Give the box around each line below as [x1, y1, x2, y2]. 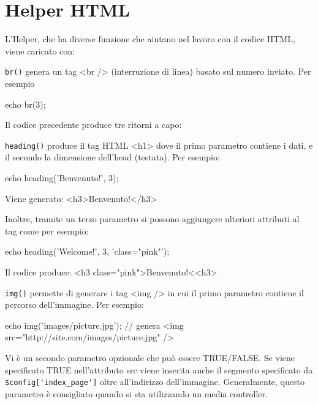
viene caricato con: [5, 44, 75, 57]
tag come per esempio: [5, 224, 89, 237]
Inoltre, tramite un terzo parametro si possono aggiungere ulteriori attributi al [5, 212, 300, 225]
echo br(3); [5, 97, 46, 110]
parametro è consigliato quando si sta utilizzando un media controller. [5, 387, 268, 400]
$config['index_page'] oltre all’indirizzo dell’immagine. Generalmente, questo [5, 375, 305, 388]
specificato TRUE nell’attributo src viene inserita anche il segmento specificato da [5, 363, 313, 376]
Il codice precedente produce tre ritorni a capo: [5, 118, 182, 131]
